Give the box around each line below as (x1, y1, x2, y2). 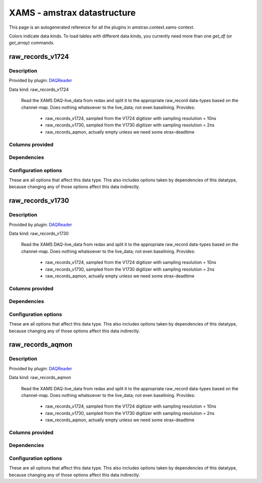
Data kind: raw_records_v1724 (9, 86, 69, 92)
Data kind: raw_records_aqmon (9, 375, 71, 380)
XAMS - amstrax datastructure (9, 7, 136, 18)
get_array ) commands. (9, 40, 55, 46)
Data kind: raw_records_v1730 (9, 231, 69, 237)
